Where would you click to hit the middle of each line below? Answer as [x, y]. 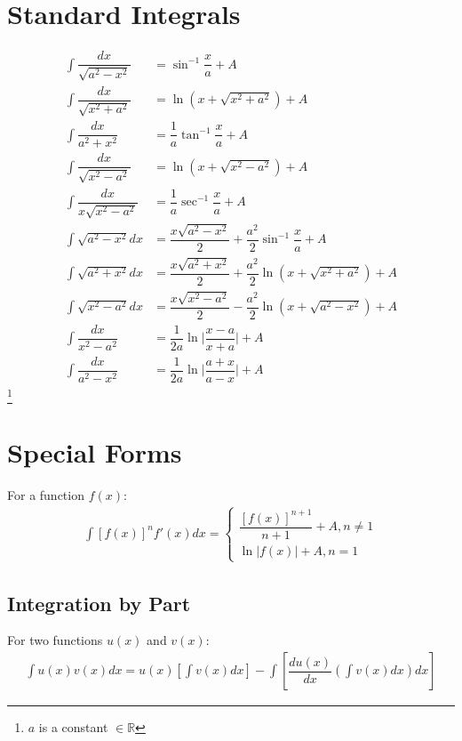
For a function [46, 494]
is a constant [73, 727]
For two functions [55, 640]
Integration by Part [99, 603]
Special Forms [95, 451]
